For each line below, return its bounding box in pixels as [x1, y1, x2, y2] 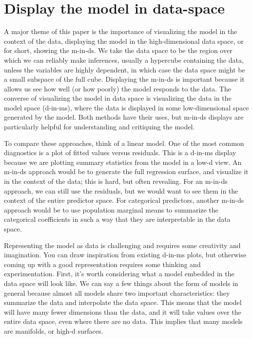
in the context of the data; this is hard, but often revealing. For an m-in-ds [4, 176, 228, 186]
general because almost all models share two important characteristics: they [4, 287, 230, 298]
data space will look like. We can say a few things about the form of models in [4, 278, 238, 288]
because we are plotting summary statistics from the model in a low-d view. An [4, 157, 242, 167]
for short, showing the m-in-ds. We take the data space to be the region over [4, 45, 233, 55]
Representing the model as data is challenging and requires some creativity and [4, 240, 241, 250]
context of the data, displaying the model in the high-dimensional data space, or [4, 36, 244, 46]
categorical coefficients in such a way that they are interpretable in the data [4, 214, 231, 224]
